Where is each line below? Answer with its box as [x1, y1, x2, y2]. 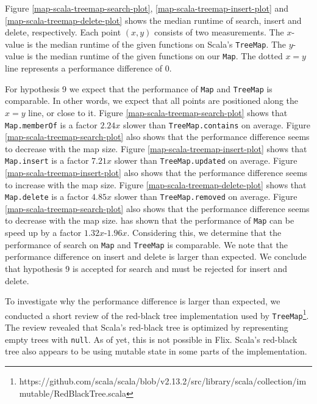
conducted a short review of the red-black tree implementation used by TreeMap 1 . [5, 307, 309, 321]
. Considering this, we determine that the [127, 226, 282, 239]
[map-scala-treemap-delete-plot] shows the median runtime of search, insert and [5, 13, 302, 26]
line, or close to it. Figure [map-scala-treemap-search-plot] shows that [28, 106, 288, 119]
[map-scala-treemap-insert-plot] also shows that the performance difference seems [5, 166, 308, 179]
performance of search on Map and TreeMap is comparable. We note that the [5, 238, 288, 251]
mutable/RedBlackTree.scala [19, 386, 126, 399]
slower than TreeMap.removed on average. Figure [114, 190, 297, 203]
